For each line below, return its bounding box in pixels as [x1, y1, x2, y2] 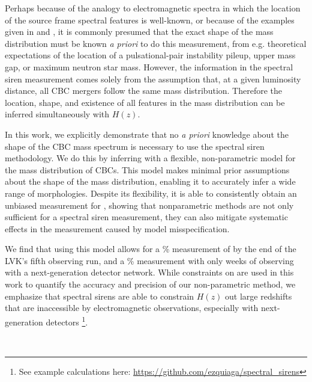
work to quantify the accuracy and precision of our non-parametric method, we [5, 278, 296, 291]
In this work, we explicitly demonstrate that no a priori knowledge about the [5, 128, 289, 140]
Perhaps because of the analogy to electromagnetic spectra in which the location [5, 2, 301, 14]
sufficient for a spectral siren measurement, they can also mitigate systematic [5, 211, 288, 223]
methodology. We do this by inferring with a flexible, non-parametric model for [5, 152, 296, 164]
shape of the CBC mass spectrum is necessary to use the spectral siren [5, 140, 265, 152]
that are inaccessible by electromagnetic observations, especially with [5, 301, 259, 314]
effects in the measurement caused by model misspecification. [5, 222, 230, 235]
